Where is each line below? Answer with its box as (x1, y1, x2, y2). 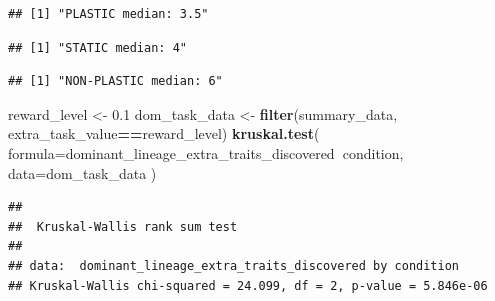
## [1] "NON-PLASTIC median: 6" (8, 74, 223, 89)
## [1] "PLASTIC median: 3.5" (8, 7, 209, 21)
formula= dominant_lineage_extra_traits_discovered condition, (8, 142, 404, 163)
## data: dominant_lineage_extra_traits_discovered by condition (8, 258, 460, 273)
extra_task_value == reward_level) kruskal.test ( (8, 123, 320, 144)
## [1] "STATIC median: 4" (8, 40, 187, 55)
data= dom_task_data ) (8, 162, 157, 183)
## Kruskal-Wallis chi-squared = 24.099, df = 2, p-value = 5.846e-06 (8, 278, 488, 293)
